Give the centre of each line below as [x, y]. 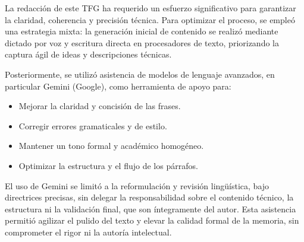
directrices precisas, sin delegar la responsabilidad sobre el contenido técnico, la [149, 197]
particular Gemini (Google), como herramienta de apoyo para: [118, 86]
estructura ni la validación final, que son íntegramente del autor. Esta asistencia [151, 208]
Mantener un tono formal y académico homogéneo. [111, 146]
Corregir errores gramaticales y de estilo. [93, 125]
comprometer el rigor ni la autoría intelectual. [88, 232]
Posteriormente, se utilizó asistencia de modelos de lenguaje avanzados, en [140, 74]
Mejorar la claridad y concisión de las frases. [100, 106]
